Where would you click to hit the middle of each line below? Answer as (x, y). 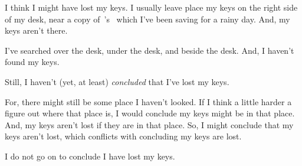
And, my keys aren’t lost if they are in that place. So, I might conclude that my (149, 124)
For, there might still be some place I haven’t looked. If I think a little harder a (148, 101)
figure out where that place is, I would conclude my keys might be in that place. (150, 113)
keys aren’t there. (36, 30)
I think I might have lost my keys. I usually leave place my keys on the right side (151, 7)
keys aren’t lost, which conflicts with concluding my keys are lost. (123, 136)
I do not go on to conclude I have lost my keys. (90, 156)
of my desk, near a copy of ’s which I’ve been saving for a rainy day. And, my (147, 19)
